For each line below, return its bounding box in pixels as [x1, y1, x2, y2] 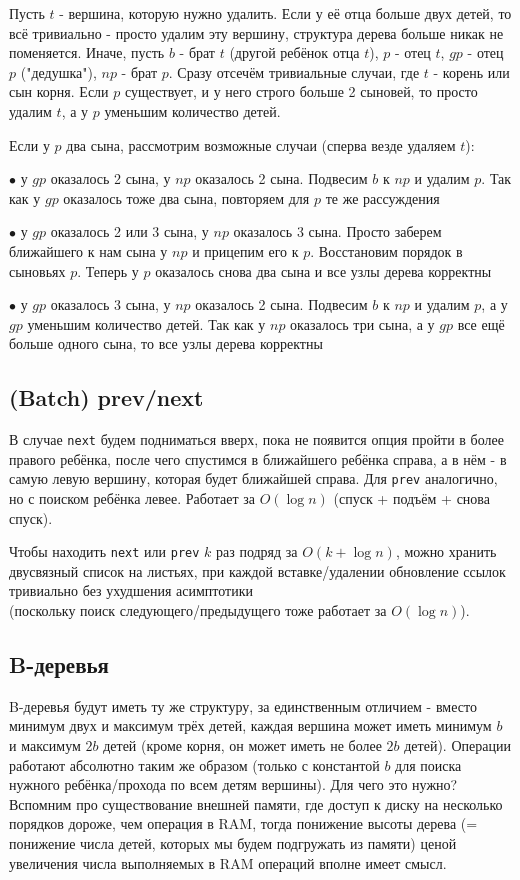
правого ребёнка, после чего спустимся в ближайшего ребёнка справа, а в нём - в [9, 448, 507, 469]
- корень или [433, 61, 510, 82]
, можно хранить [395, 541, 497, 562]
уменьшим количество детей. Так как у [27, 313, 266, 334]
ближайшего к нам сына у [9, 240, 168, 261]
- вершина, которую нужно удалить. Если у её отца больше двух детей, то [59, 3, 512, 23]
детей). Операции [404, 735, 511, 756]
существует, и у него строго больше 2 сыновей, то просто [124, 81, 478, 102]
